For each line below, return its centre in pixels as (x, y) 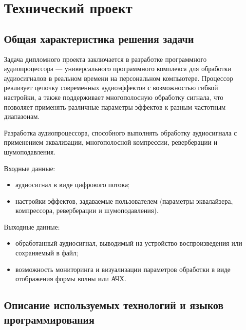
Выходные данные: (32, 226)
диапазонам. (22, 116)
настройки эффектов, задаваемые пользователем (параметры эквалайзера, (124, 201)
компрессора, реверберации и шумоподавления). (87, 210)
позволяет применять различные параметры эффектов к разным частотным (115, 107)
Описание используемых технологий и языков (114, 305)
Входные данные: (29, 168)
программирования (49, 319)
